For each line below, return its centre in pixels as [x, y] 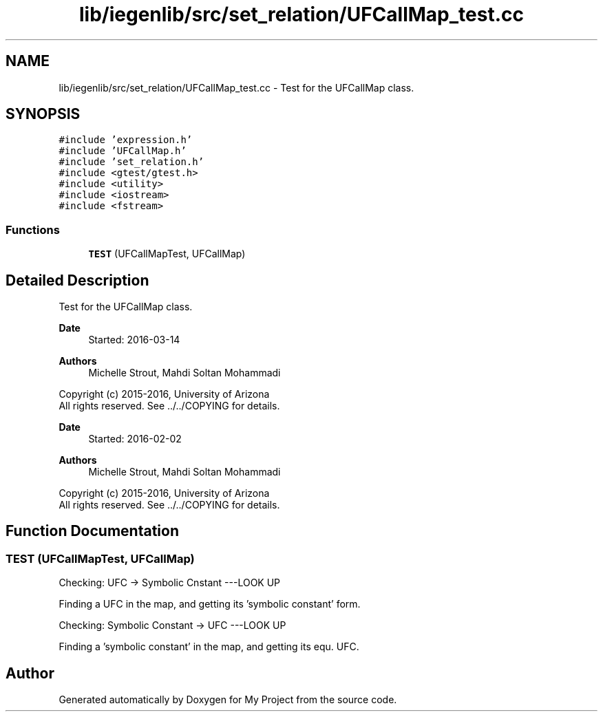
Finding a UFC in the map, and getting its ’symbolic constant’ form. [210, 604]
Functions [33, 229]
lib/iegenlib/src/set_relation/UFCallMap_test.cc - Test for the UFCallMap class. [236, 87]
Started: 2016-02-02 [135, 439]
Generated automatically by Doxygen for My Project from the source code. [228, 700]
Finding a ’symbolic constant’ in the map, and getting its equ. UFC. [209, 647]
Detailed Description [77, 280]
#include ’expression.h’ [126, 140]
